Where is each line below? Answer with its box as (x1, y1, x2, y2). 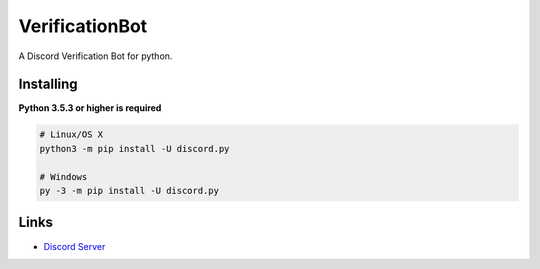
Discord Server (43, 240, 106, 252)
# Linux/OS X (39, 129, 104, 140)
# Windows (39, 171, 88, 182)
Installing (18, 76, 79, 93)
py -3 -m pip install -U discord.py (39, 185, 220, 196)
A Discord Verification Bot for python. (18, 50, 173, 62)
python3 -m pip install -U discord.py (39, 143, 230, 154)
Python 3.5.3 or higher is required (18, 102, 162, 114)
